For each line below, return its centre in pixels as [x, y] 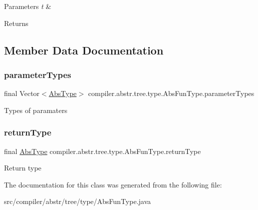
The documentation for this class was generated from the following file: [113, 184]
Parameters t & [28, 6]
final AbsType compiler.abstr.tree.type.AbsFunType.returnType [102, 151]
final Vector [22, 93]
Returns [16, 23]
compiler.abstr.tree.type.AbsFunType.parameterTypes [171, 93]
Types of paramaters [36, 110]
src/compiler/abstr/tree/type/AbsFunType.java [78, 201]
